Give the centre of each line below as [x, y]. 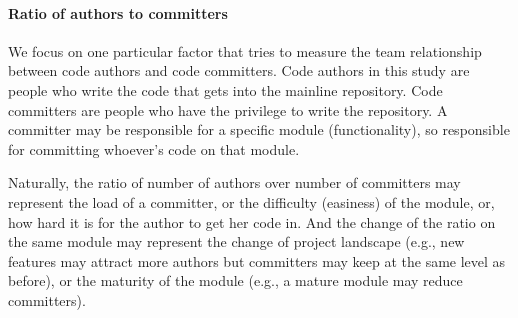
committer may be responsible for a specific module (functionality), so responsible [259, 129]
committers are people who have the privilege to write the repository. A [228, 109]
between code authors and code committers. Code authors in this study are [239, 70]
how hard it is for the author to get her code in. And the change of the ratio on [252, 221]
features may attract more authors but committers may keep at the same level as [257, 260]
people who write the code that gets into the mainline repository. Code [225, 89]
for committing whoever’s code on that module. [154, 148]
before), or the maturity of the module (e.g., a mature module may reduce [235, 280]
